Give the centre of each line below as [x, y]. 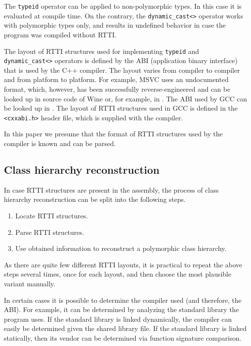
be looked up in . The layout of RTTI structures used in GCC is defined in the [121, 108]
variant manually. [30, 283]
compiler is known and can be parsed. [60, 143]
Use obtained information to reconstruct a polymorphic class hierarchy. [121, 248]
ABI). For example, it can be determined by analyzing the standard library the [121, 309]
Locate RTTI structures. [52, 216]
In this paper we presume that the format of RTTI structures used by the [113, 134]
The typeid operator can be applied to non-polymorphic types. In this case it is [123, 6]
